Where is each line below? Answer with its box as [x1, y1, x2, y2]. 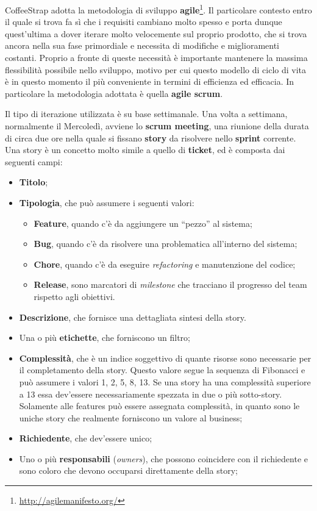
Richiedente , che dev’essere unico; [19, 432, 152, 445]
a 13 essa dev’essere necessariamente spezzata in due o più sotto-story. [19, 387, 282, 400]
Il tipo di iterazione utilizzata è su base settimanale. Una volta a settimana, [5, 107, 288, 120]
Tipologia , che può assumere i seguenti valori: [19, 196, 194, 209]
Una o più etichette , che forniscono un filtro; [19, 331, 190, 344]
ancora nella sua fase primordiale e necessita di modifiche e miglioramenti [5, 39, 279, 52]
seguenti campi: [5, 155, 63, 168]
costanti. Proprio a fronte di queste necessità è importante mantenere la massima [5, 51, 308, 64]
